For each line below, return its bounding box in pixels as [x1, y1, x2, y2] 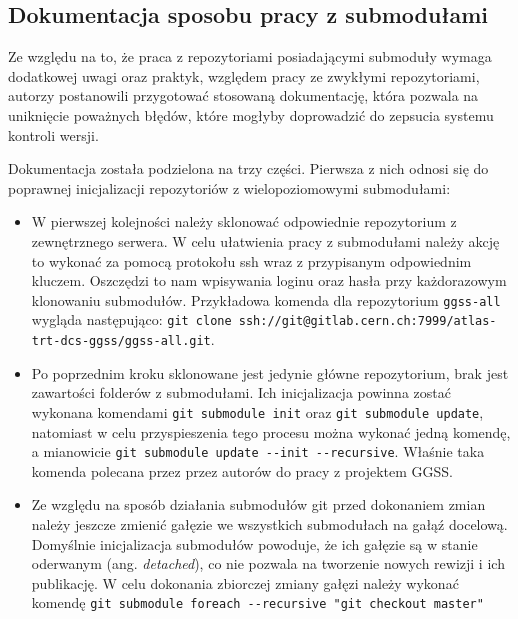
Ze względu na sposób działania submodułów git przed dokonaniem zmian [31, 494, 486, 515]
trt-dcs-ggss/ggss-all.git [31, 334, 211, 349]
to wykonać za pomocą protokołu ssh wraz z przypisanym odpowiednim [31, 250, 472, 271]
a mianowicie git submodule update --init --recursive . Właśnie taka [31, 441, 485, 462]
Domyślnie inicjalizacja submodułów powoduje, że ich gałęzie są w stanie [31, 533, 478, 554]
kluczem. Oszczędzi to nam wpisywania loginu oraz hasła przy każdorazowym [31, 270, 507, 291]
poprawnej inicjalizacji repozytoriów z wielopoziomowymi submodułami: [8, 177, 451, 198]
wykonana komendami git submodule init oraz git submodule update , [31, 401, 484, 422]
